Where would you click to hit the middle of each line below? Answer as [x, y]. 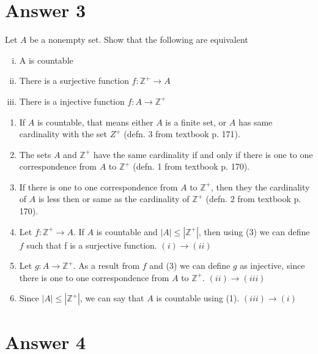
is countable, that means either [95, 122]
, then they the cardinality [261, 186]
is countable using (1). [198, 298]
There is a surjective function [74, 81]
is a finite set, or [196, 122]
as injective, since [272, 265]
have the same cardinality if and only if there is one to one [203, 154]
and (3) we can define [190, 265]
